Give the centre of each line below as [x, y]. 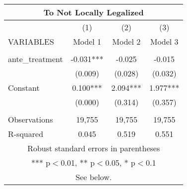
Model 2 [126, 41]
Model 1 [87, 41]
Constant [24, 88]
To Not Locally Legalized [93, 12]
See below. [94, 177]
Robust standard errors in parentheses [94, 148]
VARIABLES [31, 41]
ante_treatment [35, 59]
